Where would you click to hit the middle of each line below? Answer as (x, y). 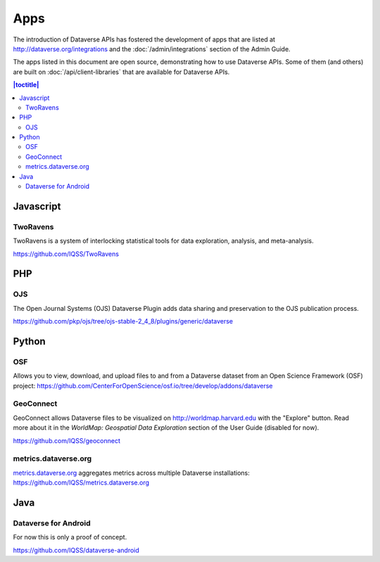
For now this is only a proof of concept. (70, 537)
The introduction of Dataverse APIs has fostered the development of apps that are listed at (144, 39)
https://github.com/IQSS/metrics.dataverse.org (81, 483)
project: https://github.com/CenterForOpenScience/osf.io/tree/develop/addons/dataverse (143, 385)
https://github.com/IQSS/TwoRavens (66, 254)
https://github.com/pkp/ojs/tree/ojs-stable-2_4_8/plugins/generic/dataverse (123, 321)
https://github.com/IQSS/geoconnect (67, 440)
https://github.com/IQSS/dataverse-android (76, 550)
